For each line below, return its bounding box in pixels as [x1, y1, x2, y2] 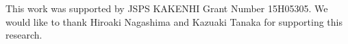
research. [5, 28, 42, 42]
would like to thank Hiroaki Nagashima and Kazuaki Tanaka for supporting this [5, 14, 343, 28]
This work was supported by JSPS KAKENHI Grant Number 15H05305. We [5, 1, 328, 15]
